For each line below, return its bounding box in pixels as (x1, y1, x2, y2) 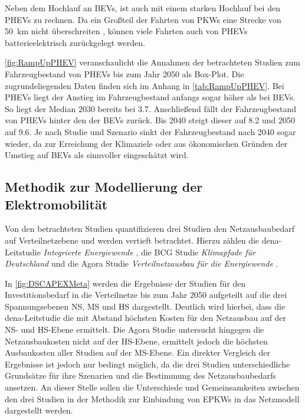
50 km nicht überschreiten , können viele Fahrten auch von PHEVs (5, 25, 248, 37)
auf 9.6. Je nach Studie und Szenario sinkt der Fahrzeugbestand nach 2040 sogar (5, 125, 296, 137)
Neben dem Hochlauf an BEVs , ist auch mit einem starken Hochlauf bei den (5, 2, 280, 14)
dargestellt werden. (5, 404, 73, 416)
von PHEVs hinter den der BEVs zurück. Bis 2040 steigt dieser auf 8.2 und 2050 (5, 114, 295, 126)
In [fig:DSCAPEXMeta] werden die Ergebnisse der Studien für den (5, 277, 246, 289)
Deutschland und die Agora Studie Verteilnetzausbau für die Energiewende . (5, 257, 278, 270)
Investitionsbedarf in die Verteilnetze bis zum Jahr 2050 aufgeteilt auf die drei (5, 288, 287, 301)
